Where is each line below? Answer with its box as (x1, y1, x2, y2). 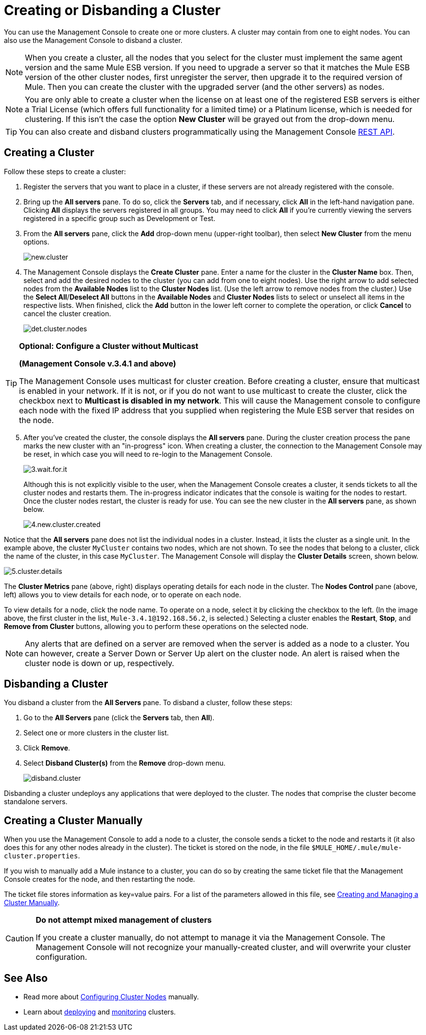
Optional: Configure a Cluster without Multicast (19, 341, 199, 351)
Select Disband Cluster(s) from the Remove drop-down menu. (23, 759, 226, 768)
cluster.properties (4, 852, 78, 860)
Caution (5, 934, 34, 944)
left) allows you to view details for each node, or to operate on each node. (4, 590, 242, 599)
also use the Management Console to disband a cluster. (4, 36, 183, 44)
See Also (4, 972, 48, 984)
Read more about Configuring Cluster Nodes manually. (23, 993, 199, 1001)
